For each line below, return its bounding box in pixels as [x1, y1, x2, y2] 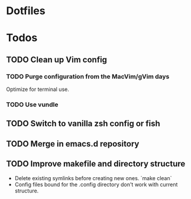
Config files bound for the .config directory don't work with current [14, 181, 178, 188]
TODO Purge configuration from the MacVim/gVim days [6, 72, 170, 80]
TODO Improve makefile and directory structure [6, 159, 186, 169]
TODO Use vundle [6, 100, 59, 109]
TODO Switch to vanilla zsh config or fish [6, 119, 161, 129]
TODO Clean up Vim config [6, 54, 108, 64]
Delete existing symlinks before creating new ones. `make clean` [14, 174, 172, 181]
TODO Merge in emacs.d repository [6, 139, 140, 149]
